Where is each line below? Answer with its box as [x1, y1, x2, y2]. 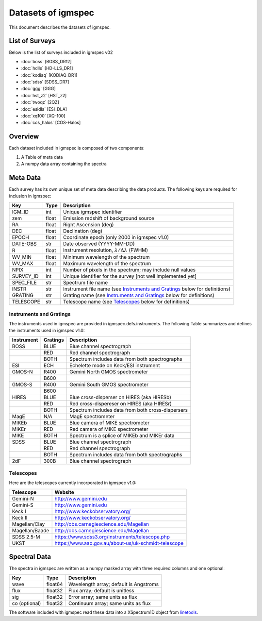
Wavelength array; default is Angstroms [68, 581, 159, 587]
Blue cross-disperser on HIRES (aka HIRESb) [69, 394, 172, 401]
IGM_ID [12, 208, 29, 215]
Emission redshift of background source [63, 215, 155, 221]
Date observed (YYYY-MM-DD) [63, 240, 135, 247]
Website [54, 488, 75, 495]
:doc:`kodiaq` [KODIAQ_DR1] [21, 72, 78, 78]
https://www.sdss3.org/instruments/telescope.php [54, 533, 170, 540]
